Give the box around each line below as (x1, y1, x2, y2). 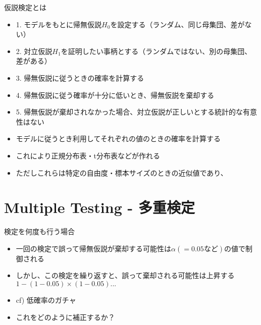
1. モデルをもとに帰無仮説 (16, 19, 102, 29)
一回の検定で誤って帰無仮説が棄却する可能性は (16, 243, 172, 253)
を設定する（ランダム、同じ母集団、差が (110, 19, 245, 29)
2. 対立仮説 (16, 45, 53, 56)
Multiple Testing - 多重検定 (4, 197, 195, 218)
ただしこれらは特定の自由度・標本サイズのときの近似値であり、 (16, 167, 228, 178)
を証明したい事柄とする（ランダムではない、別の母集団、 (61, 45, 252, 56)
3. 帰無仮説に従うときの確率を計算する (16, 72, 144, 83)
